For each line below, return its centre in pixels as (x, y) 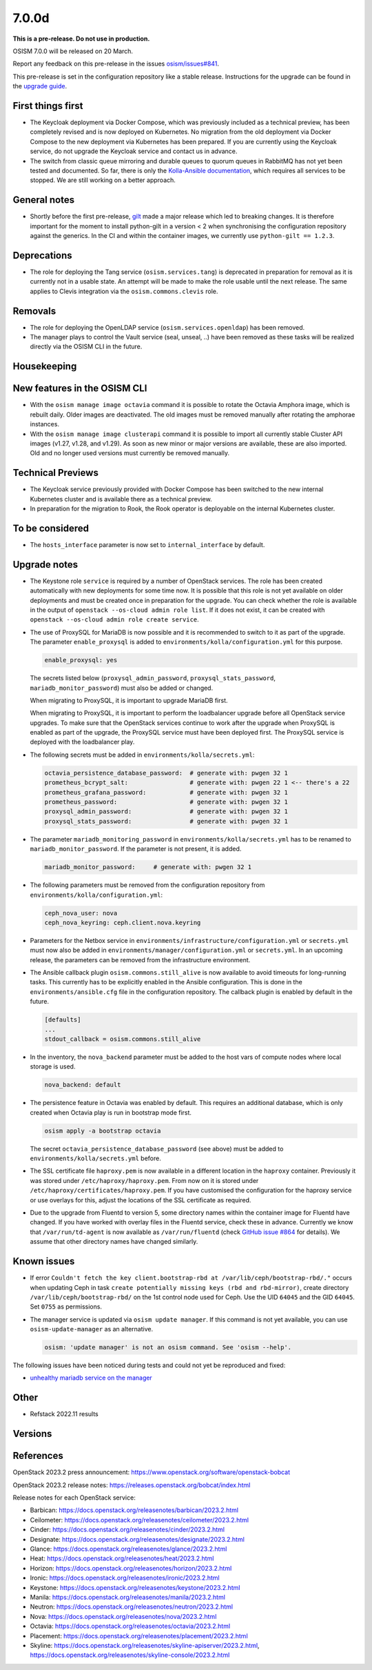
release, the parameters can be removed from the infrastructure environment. (140, 960)
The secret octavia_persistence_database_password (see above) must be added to (157, 1149)
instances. (45, 424)
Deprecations (42, 255)
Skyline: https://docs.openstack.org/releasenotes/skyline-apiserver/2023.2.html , (145, 1645)
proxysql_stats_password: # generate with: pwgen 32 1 (166, 821)
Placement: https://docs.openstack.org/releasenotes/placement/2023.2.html (139, 1636)
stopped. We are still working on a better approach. (103, 180)
